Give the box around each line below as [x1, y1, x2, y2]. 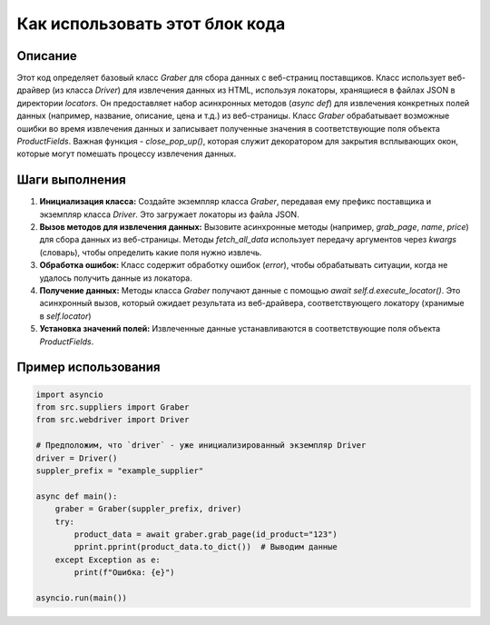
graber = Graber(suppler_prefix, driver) [54, 504, 242, 514]
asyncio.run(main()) [35, 592, 127, 603]
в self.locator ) [39, 310, 92, 322]
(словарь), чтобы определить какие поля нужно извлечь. [39, 246, 262, 258]
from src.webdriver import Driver [35, 414, 190, 425]
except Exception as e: [54, 554, 161, 565]
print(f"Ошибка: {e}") [73, 568, 176, 578]
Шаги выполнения [16, 173, 126, 188]
